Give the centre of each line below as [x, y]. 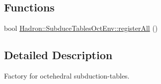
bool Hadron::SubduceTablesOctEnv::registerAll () [81, 28]
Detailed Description [58, 55]
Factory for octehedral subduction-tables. [67, 76]
